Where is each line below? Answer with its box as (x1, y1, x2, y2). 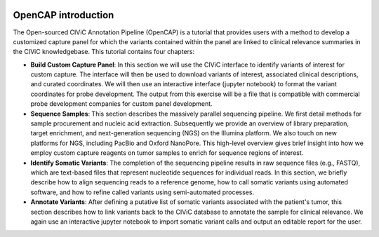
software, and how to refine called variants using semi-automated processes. (30, 188, 255, 196)
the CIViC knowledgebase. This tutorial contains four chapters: (13, 48, 195, 56)
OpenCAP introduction (13, 9, 114, 21)
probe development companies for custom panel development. (30, 100, 213, 108)
